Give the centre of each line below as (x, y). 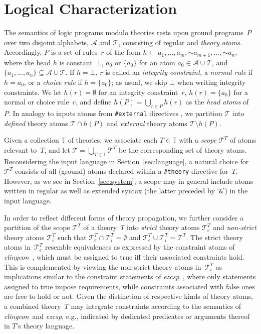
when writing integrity (211, 82)
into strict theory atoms (163, 227)
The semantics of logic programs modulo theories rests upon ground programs (124, 32)
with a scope (198, 140)
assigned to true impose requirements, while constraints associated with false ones (129, 286)
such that (72, 237)
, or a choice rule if (53, 82)
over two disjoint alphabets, (46, 42)
